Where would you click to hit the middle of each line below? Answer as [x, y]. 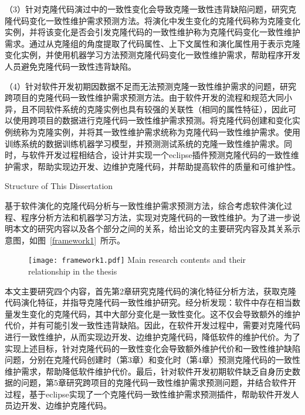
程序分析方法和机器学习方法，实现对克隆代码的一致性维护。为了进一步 [156, 217]
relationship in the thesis [73, 271]
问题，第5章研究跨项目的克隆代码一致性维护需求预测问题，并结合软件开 [158, 383]
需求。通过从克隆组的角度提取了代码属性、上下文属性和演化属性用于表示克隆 [152, 43]
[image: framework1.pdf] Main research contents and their [137, 260]
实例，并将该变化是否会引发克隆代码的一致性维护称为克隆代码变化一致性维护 [152, 32]
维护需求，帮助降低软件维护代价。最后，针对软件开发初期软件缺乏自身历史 [148, 371]
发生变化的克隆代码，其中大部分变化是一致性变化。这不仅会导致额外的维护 [156, 313]
